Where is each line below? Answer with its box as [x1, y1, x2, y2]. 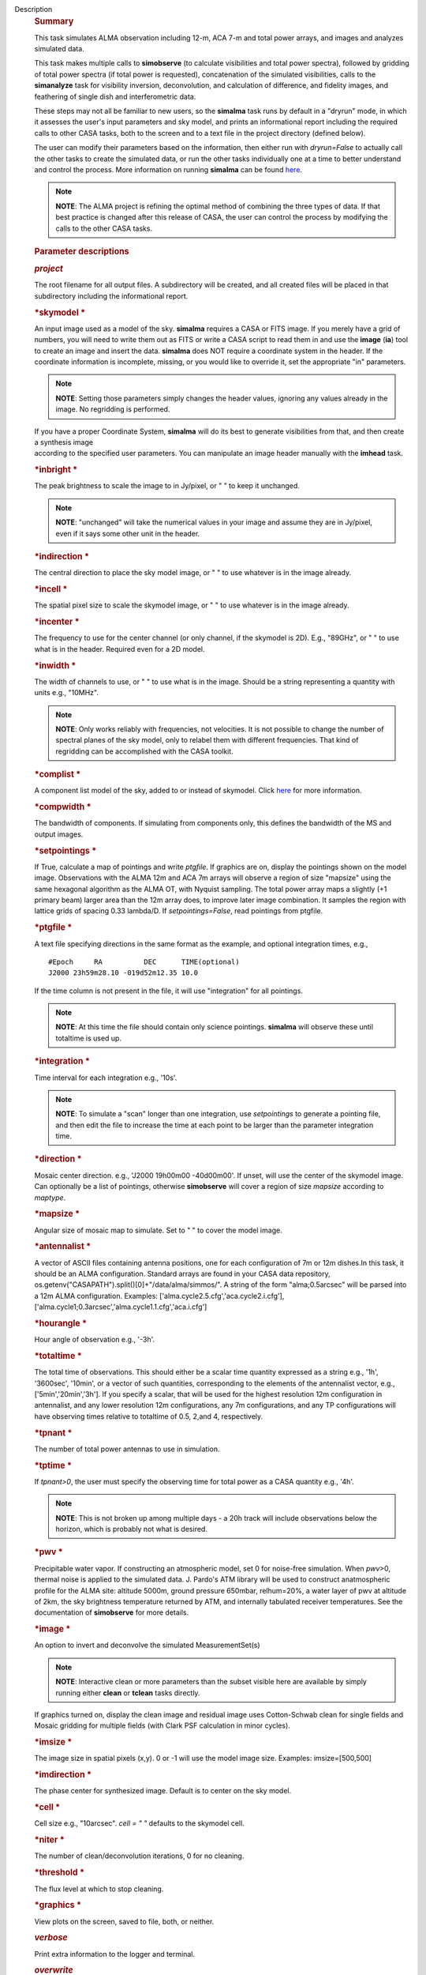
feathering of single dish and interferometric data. [34, 92, 196, 101]
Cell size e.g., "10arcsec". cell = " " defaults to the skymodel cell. [34, 1819, 245, 1828]
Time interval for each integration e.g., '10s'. [34, 1073, 177, 1082]
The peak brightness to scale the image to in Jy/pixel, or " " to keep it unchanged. [34, 481, 300, 491]
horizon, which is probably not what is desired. [55, 1525, 208, 1534]
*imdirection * [34, 1770, 92, 1781]
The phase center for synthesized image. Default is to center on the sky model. [34, 1786, 292, 1796]
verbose [34, 1932, 68, 1943]
